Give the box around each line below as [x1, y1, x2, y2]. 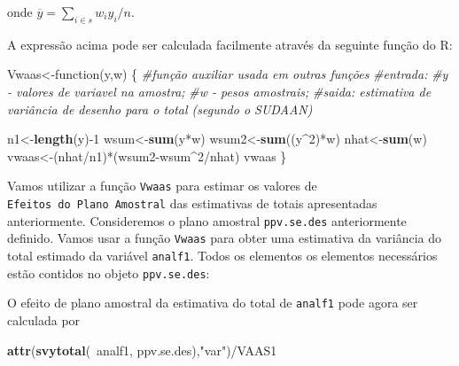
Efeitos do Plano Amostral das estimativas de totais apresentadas [7, 194, 377, 213]
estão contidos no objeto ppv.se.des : [7, 263, 210, 282]
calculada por [7, 310, 81, 329]
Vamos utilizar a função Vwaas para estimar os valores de [7, 176, 317, 195]
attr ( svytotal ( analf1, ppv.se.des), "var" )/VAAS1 [7, 340, 277, 359]
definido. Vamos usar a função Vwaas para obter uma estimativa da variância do [7, 229, 442, 247]
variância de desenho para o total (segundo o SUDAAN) [7, 99, 313, 118]
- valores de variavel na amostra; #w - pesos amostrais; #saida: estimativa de [7, 82, 432, 100]
